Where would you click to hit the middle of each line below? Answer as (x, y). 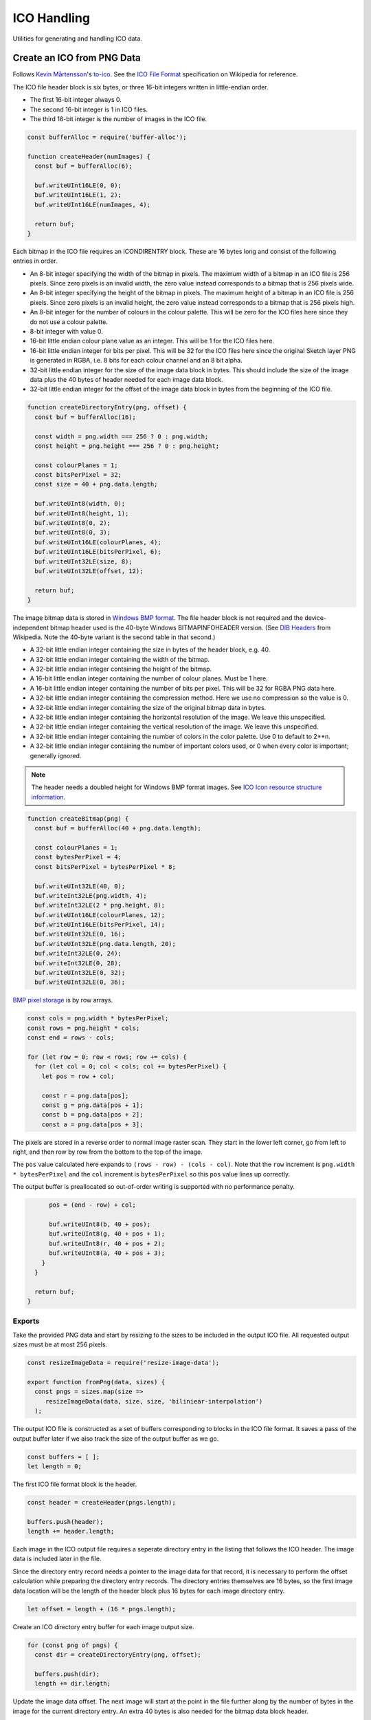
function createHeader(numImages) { (89, 156)
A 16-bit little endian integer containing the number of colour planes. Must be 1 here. (149, 678)
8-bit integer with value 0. (66, 332)
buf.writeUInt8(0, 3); (73, 533)
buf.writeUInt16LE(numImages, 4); (93, 204)
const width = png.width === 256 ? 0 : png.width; (122, 436)
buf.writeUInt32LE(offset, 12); (89, 571)
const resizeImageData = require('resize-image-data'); (123, 1363)
